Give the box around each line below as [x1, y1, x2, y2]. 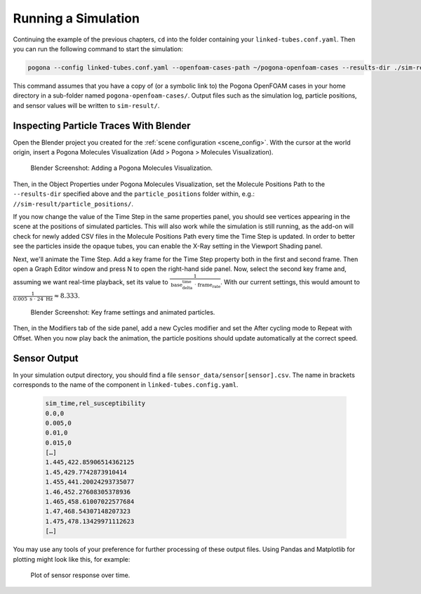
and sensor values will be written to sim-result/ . [13, 101, 160, 110]
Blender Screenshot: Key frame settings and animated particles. [30, 308, 215, 317]
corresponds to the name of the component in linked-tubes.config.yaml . [13, 381, 239, 389]
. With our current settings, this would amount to [220, 277, 361, 286]
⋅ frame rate [194, 282, 221, 289]
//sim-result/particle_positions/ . [13, 199, 133, 208]
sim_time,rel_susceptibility [45, 400, 146, 407]
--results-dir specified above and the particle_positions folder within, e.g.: [13, 190, 255, 198]
